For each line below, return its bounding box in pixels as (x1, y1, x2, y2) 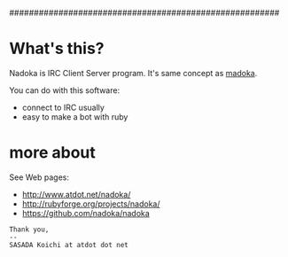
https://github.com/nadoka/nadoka (21, 207, 151, 218)
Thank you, (9, 225, 50, 234)
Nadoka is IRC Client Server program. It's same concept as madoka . (9, 67, 258, 78)
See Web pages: (9, 172, 69, 183)
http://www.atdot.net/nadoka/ (21, 189, 131, 199)
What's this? (9, 39, 105, 58)
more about (9, 143, 96, 163)
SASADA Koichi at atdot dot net (9, 240, 128, 249)
